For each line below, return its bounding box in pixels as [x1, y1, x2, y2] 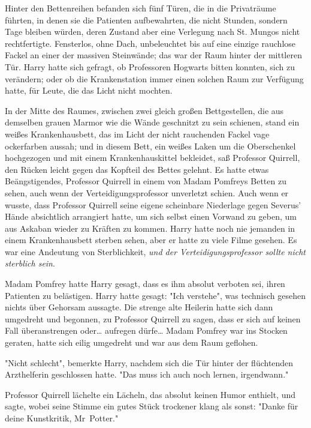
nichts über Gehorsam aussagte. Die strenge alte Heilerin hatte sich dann [5, 301, 273, 313]
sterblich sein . [5, 257, 55, 270]
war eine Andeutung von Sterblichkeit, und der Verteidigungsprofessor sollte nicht [5, 245, 306, 258]
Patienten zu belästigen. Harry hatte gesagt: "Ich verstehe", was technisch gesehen [5, 289, 306, 301]
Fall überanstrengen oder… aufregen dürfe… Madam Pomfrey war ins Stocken [5, 324, 288, 337]
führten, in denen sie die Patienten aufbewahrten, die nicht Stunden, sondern [5, 13, 288, 26]
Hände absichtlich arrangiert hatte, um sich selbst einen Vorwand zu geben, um [5, 210, 297, 223]
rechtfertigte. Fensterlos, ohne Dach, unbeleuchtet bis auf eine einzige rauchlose [5, 37, 295, 49]
